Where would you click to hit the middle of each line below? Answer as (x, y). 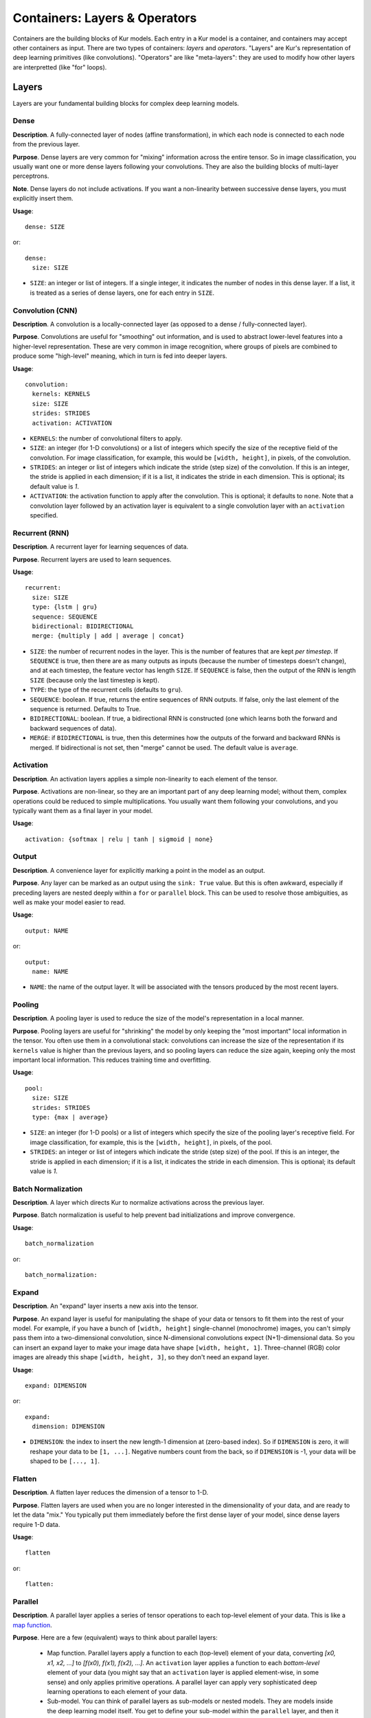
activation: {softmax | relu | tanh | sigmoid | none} (119, 839)
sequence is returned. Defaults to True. (85, 709)
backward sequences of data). (73, 728)
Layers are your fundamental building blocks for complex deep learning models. (126, 103)
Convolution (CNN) (45, 311)
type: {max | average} (70, 1117)
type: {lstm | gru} (65, 607)
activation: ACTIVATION (72, 423)
